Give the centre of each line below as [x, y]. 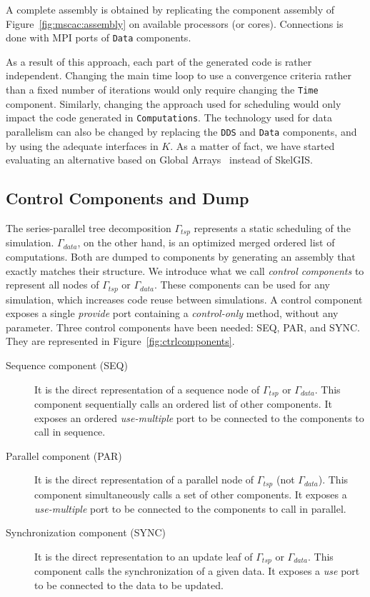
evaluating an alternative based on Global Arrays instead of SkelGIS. [159, 160]
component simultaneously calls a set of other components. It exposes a [191, 494]
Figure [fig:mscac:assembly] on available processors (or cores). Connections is [175, 23]
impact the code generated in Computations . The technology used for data [169, 117]
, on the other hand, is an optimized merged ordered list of [206, 242]
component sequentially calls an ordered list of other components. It [183, 404]
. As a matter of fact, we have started [252, 145]
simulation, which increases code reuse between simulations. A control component [184, 299]
